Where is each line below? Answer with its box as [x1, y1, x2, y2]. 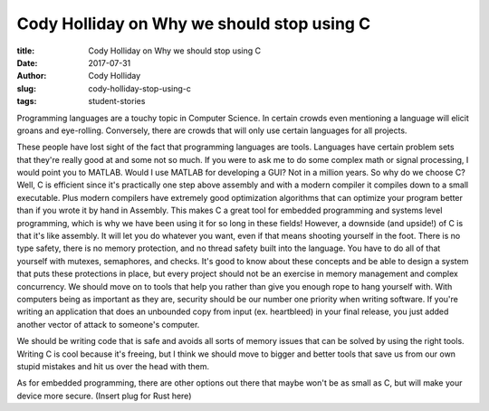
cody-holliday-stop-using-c [88, 82, 192, 94]
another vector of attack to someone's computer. [16, 319, 200, 330]
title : [16, 45, 35, 56]
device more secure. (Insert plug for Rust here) [16, 390, 192, 401]
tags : [16, 96, 37, 107]
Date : [16, 57, 38, 68]
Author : [16, 71, 47, 81]
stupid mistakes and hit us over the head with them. [16, 360, 210, 371]
